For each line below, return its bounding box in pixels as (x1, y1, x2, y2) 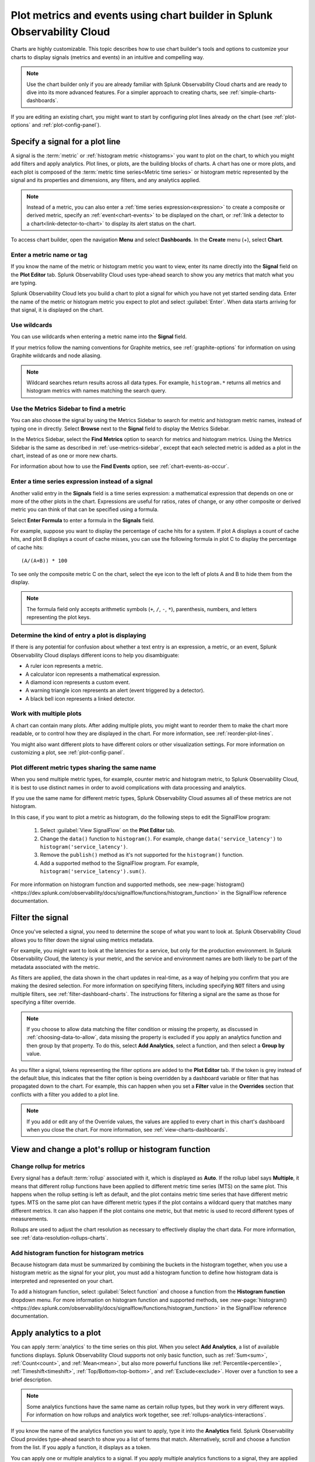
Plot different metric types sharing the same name (10, 763, 156, 771)
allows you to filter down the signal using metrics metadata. (10, 936, 154, 943)
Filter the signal (10, 913, 69, 923)
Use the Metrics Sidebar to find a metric (10, 405, 127, 413)
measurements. (10, 1215, 48, 1222)
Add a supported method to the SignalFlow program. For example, (40, 860, 199, 867)
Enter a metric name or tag (10, 250, 87, 258)
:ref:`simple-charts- (229, 88, 276, 96)
